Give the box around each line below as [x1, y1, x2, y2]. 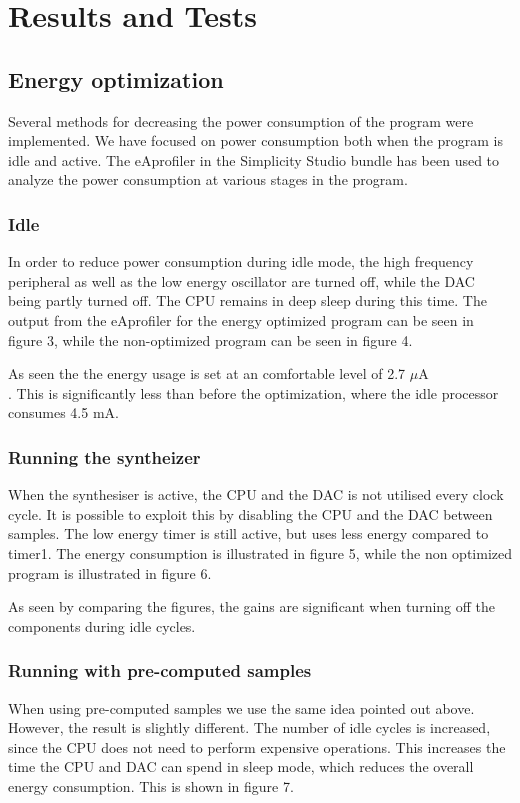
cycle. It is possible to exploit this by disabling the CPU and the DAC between [8, 503, 493, 524]
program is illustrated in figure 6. [8, 562, 212, 583]
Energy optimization [8, 63, 224, 94]
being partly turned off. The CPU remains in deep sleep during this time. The [8, 290, 487, 311]
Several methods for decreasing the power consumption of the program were [8, 110, 474, 131]
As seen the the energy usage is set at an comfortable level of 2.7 [8, 363, 406, 384]
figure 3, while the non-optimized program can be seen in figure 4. [8, 329, 413, 350]
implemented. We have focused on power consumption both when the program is [8, 130, 504, 151]
